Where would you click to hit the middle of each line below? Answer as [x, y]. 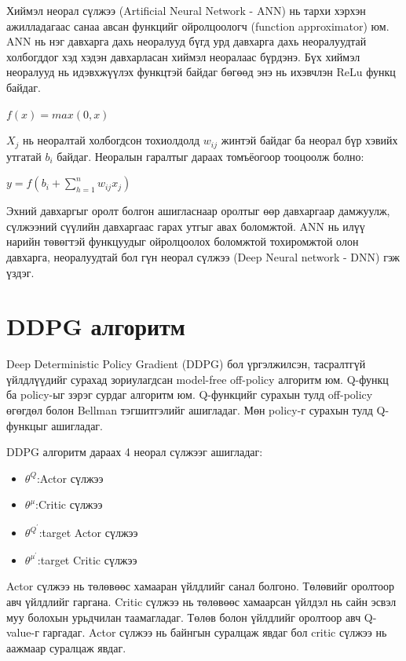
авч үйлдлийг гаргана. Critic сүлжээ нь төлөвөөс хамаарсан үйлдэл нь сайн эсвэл [201, 601]
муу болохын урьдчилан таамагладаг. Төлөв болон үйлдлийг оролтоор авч [184, 617]
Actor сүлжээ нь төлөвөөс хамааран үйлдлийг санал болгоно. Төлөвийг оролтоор [200, 586]
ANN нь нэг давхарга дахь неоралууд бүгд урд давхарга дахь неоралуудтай [187, 41]
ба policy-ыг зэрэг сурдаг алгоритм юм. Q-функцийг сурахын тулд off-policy [190, 394]
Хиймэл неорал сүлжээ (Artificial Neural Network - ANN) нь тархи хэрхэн [186, 10]
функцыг [27, 425]
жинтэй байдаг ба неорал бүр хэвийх [309, 140]
